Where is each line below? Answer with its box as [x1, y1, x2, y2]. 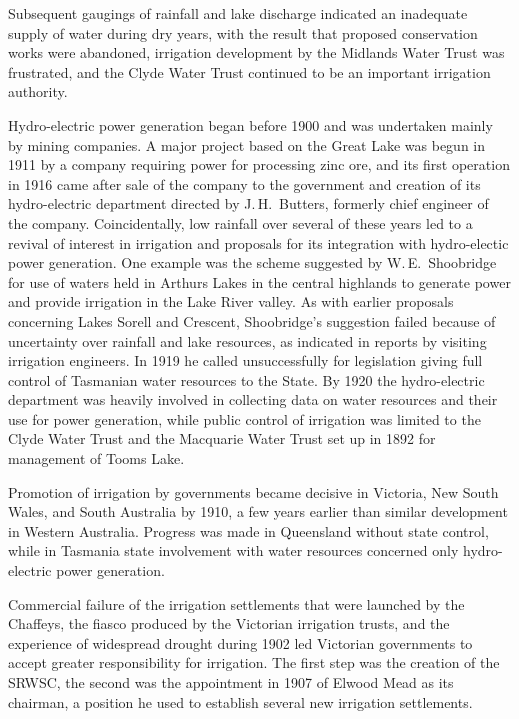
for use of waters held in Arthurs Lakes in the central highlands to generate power [8, 271, 511, 292]
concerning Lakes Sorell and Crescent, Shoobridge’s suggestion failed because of [8, 310, 496, 331]
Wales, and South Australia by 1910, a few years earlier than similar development [8, 501, 508, 522]
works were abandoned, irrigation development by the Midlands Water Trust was [8, 42, 505, 63]
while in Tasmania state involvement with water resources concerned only [8, 540, 459, 561]
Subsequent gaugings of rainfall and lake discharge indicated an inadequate [8, 3, 468, 23]
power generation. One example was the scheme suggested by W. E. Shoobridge [8, 252, 497, 273]
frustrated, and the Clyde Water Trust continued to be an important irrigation [8, 61, 491, 82]
